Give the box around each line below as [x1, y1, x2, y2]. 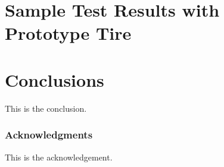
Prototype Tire [5, 21, 132, 45]
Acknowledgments [5, 127, 93, 142]
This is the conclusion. [5, 102, 87, 114]
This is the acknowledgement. [5, 150, 113, 163]
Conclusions [5, 67, 104, 92]
